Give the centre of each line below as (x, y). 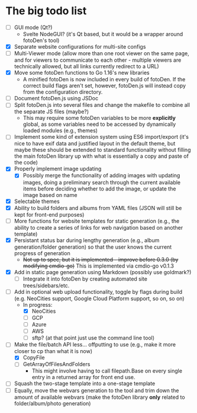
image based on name (50, 195)
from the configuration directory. (63, 92)
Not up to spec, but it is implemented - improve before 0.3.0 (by (101, 259)
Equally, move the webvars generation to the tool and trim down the (96, 390)
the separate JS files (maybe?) (51, 112)
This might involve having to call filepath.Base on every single (107, 371)
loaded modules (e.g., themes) (60, 131)
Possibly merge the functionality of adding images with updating (101, 176)
